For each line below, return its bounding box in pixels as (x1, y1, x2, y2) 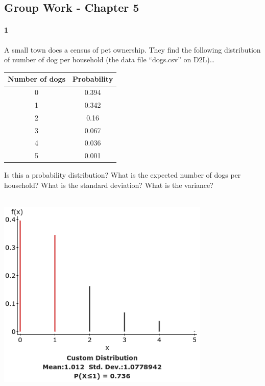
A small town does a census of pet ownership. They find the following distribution (4, 44, 261, 55)
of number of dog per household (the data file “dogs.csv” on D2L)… (4, 54, 215, 65)
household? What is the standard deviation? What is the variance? (4, 180, 213, 190)
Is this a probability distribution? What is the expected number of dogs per (4, 170, 241, 180)
